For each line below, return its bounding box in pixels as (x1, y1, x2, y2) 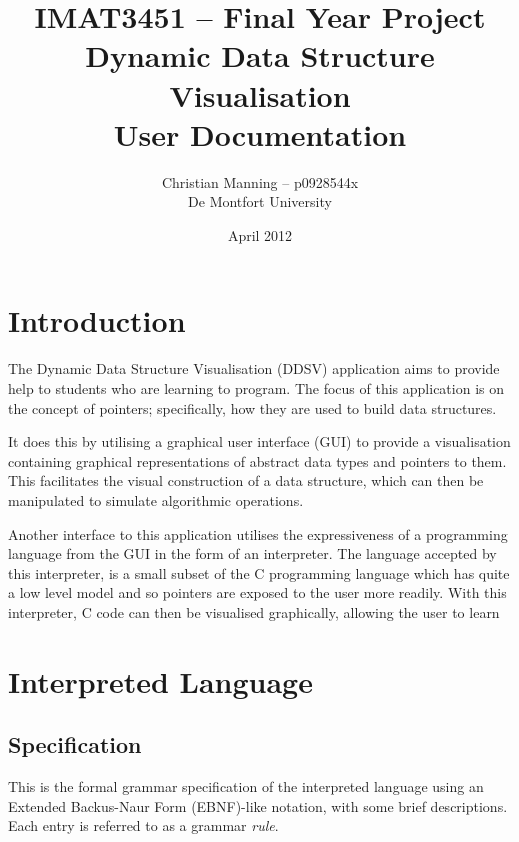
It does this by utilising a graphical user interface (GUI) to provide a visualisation (8, 431, 511, 452)
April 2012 (227, 224, 293, 245)
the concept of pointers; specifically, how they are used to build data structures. (8, 397, 497, 418)
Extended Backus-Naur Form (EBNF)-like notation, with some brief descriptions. (8, 795, 508, 816)
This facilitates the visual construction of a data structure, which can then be (8, 470, 484, 491)
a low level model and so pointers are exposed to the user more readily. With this (8, 582, 507, 603)
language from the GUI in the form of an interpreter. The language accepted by (8, 543, 497, 564)
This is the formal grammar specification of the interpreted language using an (8, 776, 484, 797)
